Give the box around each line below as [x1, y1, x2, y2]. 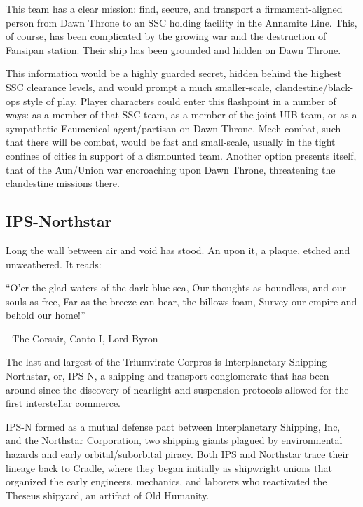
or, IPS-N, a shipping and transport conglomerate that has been [53, 368, 329, 383]
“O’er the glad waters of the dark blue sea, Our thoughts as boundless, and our [6, 280, 347, 295]
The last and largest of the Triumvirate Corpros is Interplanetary [6, 354, 286, 369]
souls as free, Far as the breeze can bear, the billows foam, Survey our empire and [6, 293, 357, 308]
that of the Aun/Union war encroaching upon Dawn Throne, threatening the [6, 162, 336, 176]
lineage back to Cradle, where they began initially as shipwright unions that [6, 460, 332, 475]
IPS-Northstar [6, 210, 112, 232]
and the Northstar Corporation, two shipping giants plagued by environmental [6, 433, 343, 447]
